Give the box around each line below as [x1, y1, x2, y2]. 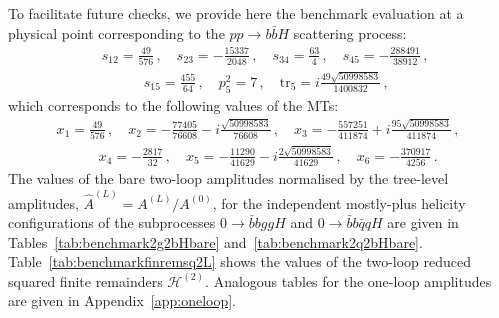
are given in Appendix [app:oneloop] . [8, 290, 237, 311]
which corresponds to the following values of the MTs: [8, 94, 339, 115]
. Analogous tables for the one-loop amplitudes [205, 270, 492, 291]
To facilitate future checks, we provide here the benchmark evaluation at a [8, 3, 464, 23]
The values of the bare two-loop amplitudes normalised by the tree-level [8, 168, 449, 189]
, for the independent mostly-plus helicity [212, 192, 466, 213]
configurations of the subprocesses [8, 212, 216, 233]
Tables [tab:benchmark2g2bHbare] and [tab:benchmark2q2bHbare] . [8, 231, 423, 252]
